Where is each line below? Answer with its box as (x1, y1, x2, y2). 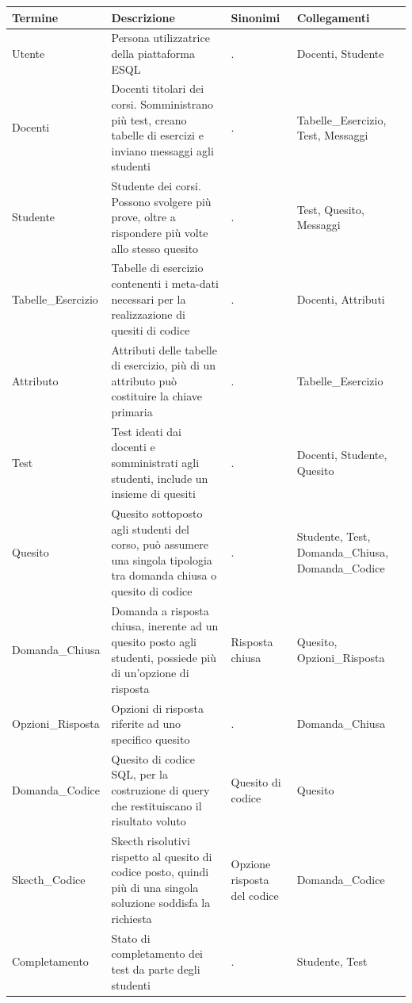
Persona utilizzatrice (111, 29, 210, 46)
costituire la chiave (111, 388, 202, 404)
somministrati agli (111, 454, 200, 471)
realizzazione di (111, 306, 185, 323)
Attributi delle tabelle (111, 341, 217, 358)
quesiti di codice (111, 321, 190, 338)
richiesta (111, 909, 152, 926)
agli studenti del (111, 520, 189, 537)
